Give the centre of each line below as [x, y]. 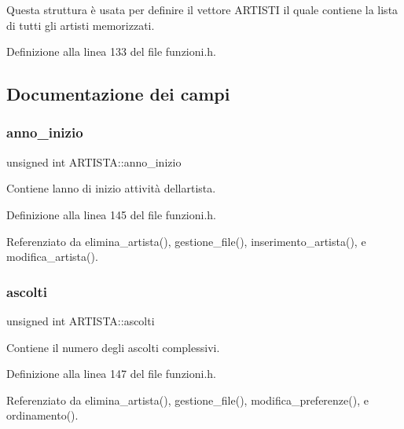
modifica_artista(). [52, 257]
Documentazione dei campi [118, 94]
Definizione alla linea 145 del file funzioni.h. [112, 214]
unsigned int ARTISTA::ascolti [81, 320]
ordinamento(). [42, 415]
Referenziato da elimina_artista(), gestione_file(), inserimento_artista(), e [186, 241]
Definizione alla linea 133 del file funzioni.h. [112, 51]
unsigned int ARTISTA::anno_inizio [94, 161]
